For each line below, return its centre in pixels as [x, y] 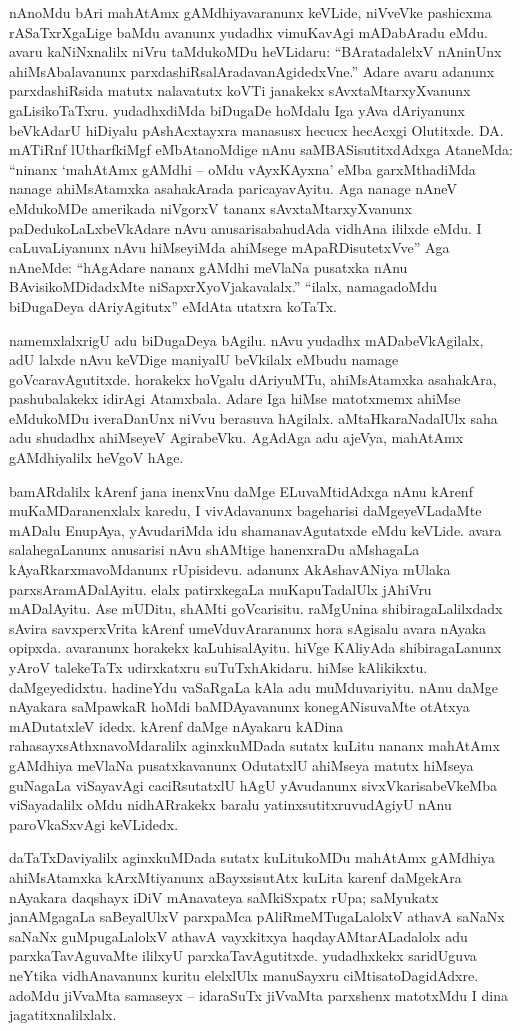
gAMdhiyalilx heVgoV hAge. [96, 457]
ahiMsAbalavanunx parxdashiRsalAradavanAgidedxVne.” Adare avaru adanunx [252, 70]
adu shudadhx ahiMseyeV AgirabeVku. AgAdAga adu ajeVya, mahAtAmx [236, 437]
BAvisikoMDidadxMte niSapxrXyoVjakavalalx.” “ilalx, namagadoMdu [223, 286]
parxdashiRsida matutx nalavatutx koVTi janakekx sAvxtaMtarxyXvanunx [240, 90]
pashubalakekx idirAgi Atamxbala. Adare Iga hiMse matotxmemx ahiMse [235, 398]
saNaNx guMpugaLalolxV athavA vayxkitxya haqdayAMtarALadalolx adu [238, 935]
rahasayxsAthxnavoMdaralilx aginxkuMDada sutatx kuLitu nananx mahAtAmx [254, 745]
